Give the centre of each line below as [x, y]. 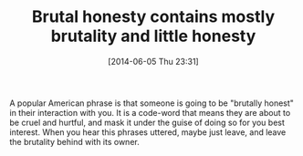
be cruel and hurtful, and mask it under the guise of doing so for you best [147, 122]
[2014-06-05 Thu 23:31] [153, 61]
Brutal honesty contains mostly [153, 17]
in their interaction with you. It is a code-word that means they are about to [150, 112]
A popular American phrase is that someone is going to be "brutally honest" [152, 103]
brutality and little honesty [153, 36]
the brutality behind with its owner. [74, 141]
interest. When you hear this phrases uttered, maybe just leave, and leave [148, 132]
